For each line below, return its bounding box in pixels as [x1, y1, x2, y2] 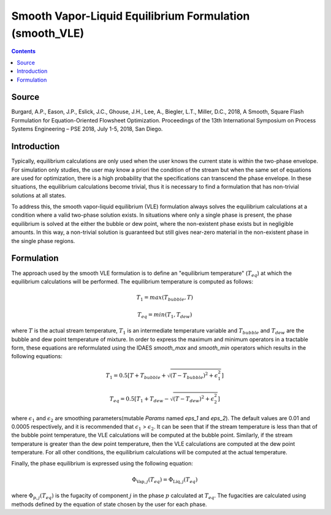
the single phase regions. [11, 237, 75, 244]
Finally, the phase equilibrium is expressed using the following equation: [11, 460, 193, 467]
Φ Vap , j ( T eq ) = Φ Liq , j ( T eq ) [132, 476, 198, 484]
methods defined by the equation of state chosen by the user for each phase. [11, 500, 207, 508]
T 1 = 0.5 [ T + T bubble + [105, 372, 167, 380]
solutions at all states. [11, 192, 67, 199]
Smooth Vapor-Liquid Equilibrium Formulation [11, 9, 250, 23]
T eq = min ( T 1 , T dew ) [137, 311, 192, 320]
